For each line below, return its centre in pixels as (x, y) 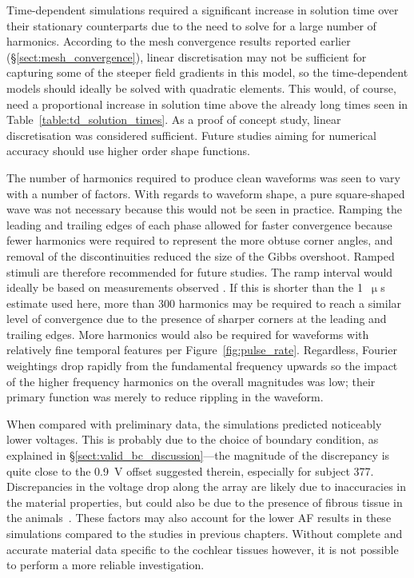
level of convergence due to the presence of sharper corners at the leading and (197, 319)
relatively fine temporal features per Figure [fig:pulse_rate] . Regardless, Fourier (202, 350)
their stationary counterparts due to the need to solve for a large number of (191, 25)
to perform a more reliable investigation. (105, 565)
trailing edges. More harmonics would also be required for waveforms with (188, 334)
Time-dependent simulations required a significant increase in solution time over (203, 10)
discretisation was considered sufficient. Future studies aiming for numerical (191, 135)
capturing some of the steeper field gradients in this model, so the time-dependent (207, 72)
